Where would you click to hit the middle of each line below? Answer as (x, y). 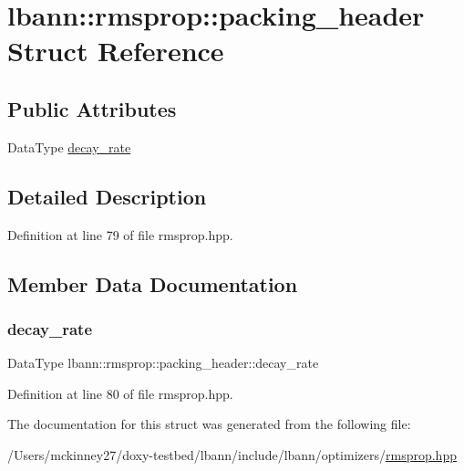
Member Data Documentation (153, 283)
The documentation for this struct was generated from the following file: (209, 424)
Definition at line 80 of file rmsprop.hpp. (120, 393)
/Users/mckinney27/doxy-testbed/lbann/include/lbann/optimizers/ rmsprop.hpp (232, 454)
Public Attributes (92, 108)
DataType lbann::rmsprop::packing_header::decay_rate (163, 363)
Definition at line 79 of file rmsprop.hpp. (120, 234)
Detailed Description (107, 196)
